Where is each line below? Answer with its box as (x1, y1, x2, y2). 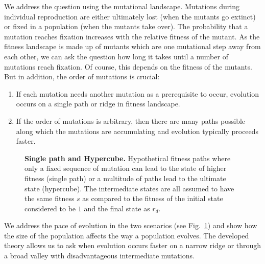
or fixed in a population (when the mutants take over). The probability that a (4, 21, 248, 32)
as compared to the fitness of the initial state (82, 193, 223, 204)
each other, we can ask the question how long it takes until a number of (4, 51, 228, 61)
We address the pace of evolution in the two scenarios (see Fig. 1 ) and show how (4, 220, 257, 231)
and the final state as (84, 203, 150, 213)
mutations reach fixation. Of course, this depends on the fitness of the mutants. (4, 61, 252, 72)
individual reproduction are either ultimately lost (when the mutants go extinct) (4, 11, 256, 21)
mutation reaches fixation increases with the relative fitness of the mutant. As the (4, 31, 260, 41)
